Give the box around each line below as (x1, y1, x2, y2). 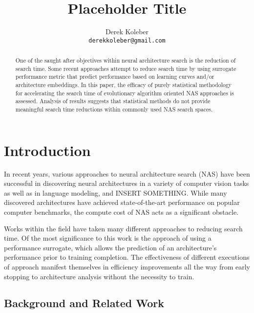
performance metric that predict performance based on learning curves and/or (15, 72, 214, 81)
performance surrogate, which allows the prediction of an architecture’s (4, 242, 217, 252)
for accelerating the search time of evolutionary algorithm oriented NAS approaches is (15, 89, 234, 97)
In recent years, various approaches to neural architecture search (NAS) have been (4, 168, 250, 179)
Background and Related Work (4, 295, 165, 310)
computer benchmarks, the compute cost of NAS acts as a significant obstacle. (4, 207, 238, 217)
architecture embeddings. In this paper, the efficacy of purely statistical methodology (15, 81, 232, 89)
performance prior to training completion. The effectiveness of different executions (4, 252, 250, 262)
